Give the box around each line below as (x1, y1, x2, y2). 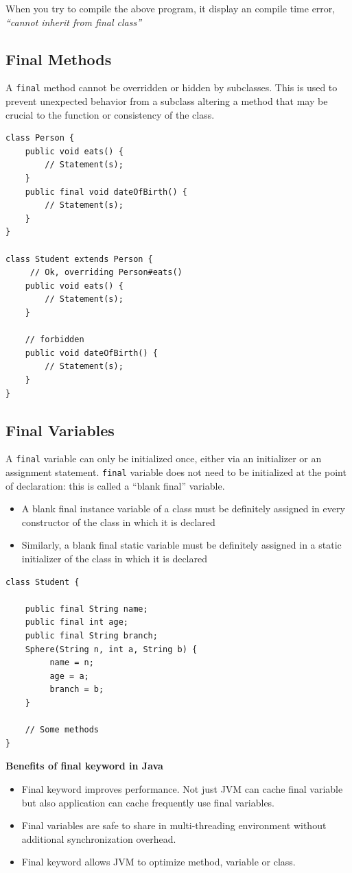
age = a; (49, 671, 89, 681)
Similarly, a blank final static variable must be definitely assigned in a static (21, 538, 342, 552)
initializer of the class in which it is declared (21, 551, 207, 565)
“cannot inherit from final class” (5, 14, 142, 29)
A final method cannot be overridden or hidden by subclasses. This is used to (5, 80, 338, 95)
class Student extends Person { (5, 254, 153, 264)
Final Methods (5, 48, 112, 69)
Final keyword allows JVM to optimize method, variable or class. (21, 854, 296, 869)
